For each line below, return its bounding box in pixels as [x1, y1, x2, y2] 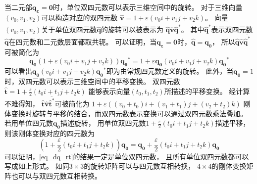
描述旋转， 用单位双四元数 [60, 118, 146, 128]
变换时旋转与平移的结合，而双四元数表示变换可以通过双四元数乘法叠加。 [11, 108, 247, 118]
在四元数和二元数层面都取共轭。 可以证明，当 [8, 36, 157, 46]
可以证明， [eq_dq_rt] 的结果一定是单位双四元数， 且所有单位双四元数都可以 [4, 151, 249, 161]
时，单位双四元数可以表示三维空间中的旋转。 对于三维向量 [52, 2, 243, 12]
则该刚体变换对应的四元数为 [4, 128, 95, 138]
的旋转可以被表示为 [101, 24, 163, 35]
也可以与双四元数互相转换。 [11, 171, 102, 181]
